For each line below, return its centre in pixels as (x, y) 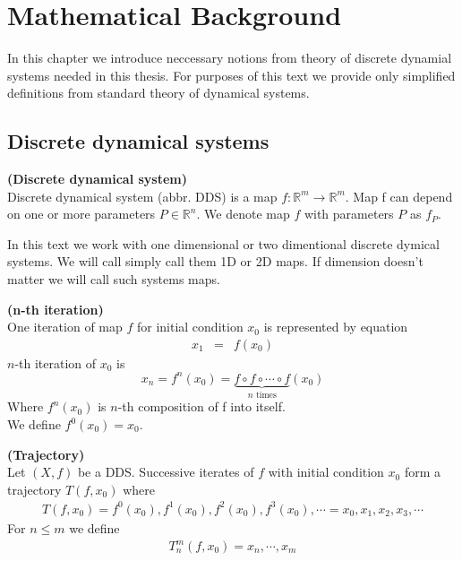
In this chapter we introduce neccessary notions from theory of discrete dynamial (230, 58)
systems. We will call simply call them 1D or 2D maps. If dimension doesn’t (215, 261)
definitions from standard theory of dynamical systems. (158, 93)
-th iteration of (56, 362)
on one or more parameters (81, 214)
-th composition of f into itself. (201, 406)
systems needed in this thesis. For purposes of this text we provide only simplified (231, 75)
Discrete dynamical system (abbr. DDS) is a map (142, 196)
